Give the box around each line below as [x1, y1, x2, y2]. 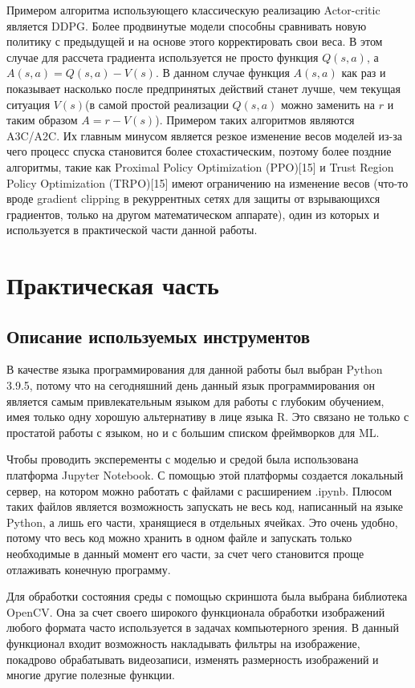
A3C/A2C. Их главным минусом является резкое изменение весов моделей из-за [6, 127, 402, 144]
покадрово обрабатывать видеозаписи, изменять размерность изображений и [6, 650, 379, 667]
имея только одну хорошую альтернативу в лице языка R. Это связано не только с [6, 408, 409, 425]
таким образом [6, 111, 78, 128]
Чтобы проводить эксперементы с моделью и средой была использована [6, 451, 359, 467]
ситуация [6, 95, 51, 112]
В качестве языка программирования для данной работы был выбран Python [6, 361, 383, 378]
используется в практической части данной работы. [6, 221, 258, 238]
